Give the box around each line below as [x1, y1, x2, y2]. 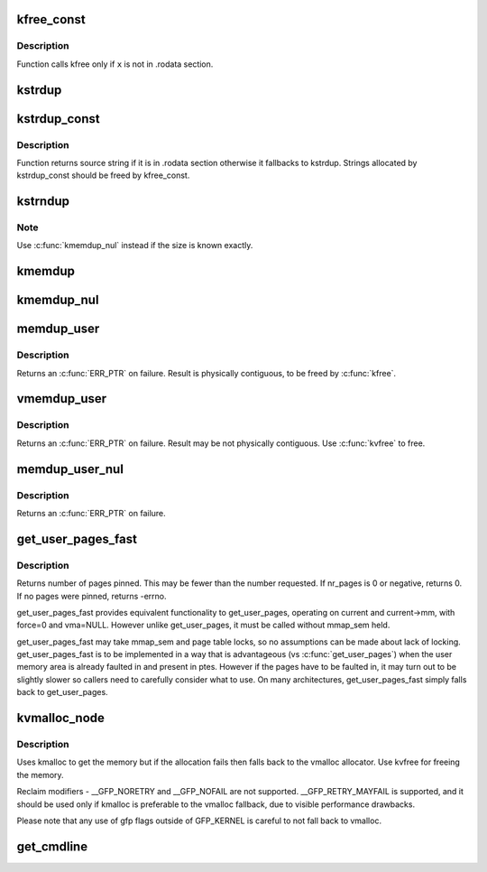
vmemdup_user [16, 391, 107, 406]
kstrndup [16, 194, 69, 209]
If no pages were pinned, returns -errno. [16, 590, 167, 601]
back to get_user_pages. [16, 687, 108, 698]
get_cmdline [16, 839, 88, 854]
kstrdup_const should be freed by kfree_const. [16, 170, 190, 181]
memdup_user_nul [16, 461, 124, 477]
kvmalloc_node [16, 710, 106, 726]
